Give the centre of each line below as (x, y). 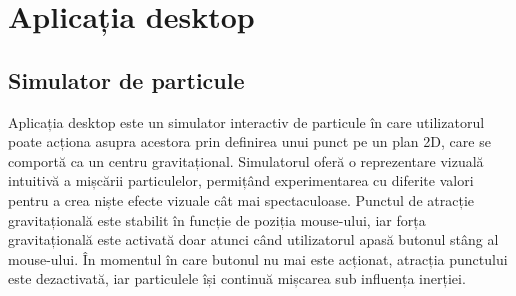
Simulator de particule (126, 79)
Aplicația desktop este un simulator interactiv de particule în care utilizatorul (246, 121)
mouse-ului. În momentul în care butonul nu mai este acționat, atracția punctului (258, 258)
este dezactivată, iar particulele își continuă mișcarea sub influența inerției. (237, 278)
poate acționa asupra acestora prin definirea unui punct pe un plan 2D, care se (249, 141)
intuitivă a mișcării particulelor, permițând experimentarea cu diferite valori (241, 180)
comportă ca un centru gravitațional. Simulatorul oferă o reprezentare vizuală (246, 160)
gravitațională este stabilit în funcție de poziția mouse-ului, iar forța (217, 219)
